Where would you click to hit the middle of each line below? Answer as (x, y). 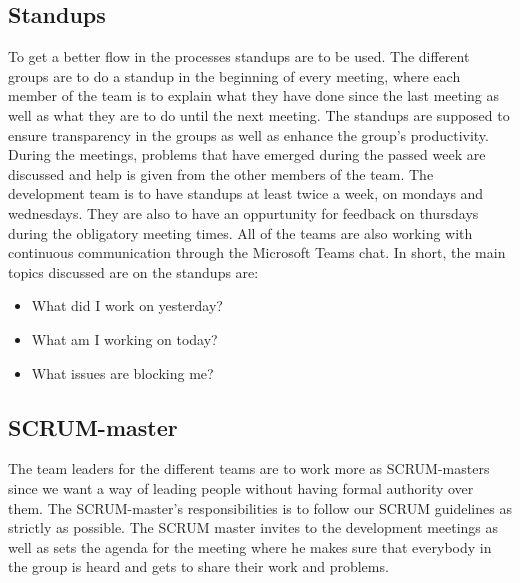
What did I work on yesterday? (127, 305)
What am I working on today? (124, 338)
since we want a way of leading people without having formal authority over (241, 487)
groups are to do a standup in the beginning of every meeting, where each (234, 75)
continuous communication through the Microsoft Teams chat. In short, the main (257, 252)
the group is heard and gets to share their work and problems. (198, 566)
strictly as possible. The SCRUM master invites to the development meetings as (253, 527)
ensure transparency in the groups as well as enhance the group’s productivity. (248, 134)
